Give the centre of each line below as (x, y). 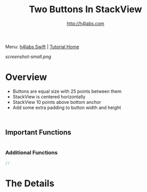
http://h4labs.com (85, 23)
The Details (30, 184)
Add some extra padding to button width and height (67, 107)
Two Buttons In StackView (85, 9)
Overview (26, 77)
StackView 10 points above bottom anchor (57, 102)
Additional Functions (32, 152)
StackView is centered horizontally (49, 97)
